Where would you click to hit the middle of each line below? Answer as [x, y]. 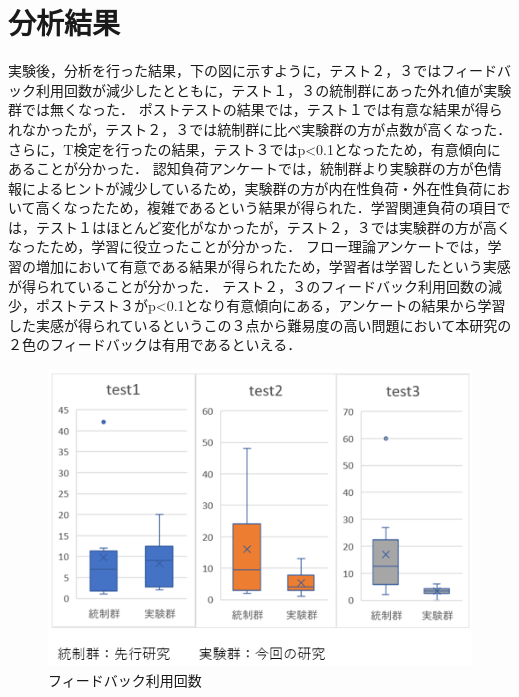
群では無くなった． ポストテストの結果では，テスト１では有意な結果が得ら [255, 109]
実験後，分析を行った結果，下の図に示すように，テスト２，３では [225, 70]
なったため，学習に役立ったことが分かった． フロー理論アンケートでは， [248, 246]
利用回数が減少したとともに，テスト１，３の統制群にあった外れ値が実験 [273, 89]
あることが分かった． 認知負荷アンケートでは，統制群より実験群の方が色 [248, 168]
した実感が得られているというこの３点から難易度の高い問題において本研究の [260, 324]
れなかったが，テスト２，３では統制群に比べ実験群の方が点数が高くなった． [260, 128]
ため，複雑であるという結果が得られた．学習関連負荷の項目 [301, 207]
